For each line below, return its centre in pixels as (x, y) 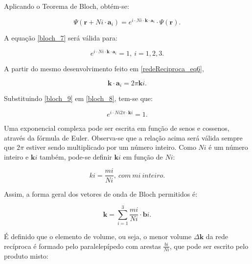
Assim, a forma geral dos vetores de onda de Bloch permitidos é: (101, 193)
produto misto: (26, 256)
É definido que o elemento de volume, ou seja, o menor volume (98, 236)
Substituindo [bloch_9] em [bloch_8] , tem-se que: (78, 98)
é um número (228, 147)
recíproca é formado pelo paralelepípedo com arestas (82, 246)
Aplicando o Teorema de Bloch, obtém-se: (67, 6)
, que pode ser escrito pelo (209, 246)
